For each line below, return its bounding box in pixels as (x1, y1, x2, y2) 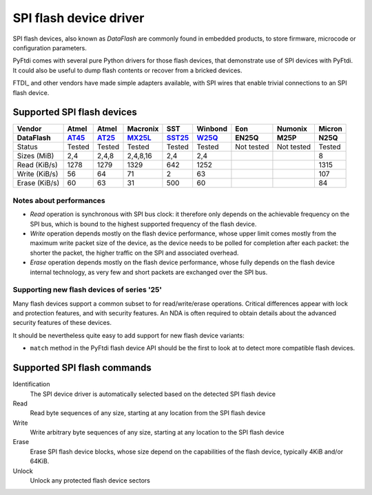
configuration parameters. (12, 43, 87, 52)
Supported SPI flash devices (12, 107, 137, 118)
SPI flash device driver (12, 10, 145, 25)
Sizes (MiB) (17, 151, 54, 161)
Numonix (276, 124, 308, 134)
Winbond (196, 124, 227, 134)
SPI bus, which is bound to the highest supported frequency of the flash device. (30, 220, 257, 228)
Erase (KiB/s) (17, 178, 60, 188)
